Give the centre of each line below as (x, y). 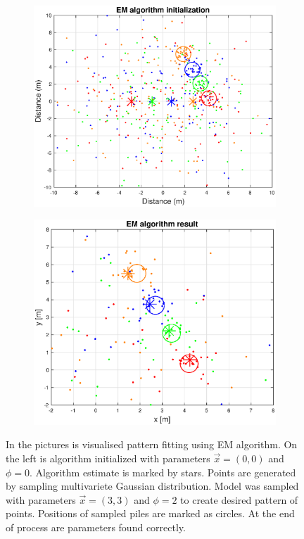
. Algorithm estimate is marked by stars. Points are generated (163, 472)
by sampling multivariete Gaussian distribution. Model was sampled (152, 486)
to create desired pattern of (239, 499)
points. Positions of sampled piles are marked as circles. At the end (150, 513)
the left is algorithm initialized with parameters (108, 458)
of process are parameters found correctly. (96, 527)
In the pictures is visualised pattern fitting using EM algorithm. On (152, 444)
